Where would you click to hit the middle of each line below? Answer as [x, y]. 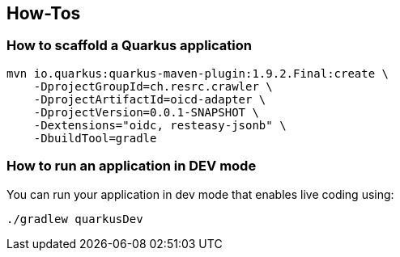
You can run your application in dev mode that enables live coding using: [200, 194]
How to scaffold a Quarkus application [129, 46]
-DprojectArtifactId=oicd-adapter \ [150, 99]
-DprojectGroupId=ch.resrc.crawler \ [153, 86]
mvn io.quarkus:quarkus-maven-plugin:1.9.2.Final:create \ [198, 73]
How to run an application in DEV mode [132, 166]
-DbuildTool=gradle [95, 138]
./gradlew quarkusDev [75, 219]
